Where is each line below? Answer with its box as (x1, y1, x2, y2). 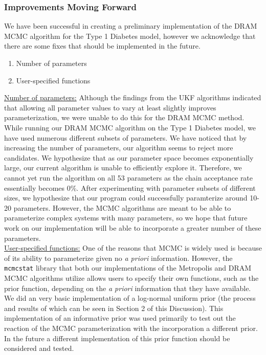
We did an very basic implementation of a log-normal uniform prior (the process (4, 293, 256, 303)
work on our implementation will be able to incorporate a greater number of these (4, 222, 261, 233)
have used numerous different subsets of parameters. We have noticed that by (4, 132, 247, 143)
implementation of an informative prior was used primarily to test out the (4, 313, 236, 323)
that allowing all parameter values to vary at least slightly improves (4, 102, 216, 113)
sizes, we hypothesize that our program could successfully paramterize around (4, 192, 248, 203)
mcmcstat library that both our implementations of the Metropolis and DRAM (4, 262, 252, 273)
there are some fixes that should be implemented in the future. (4, 40, 201, 51)
